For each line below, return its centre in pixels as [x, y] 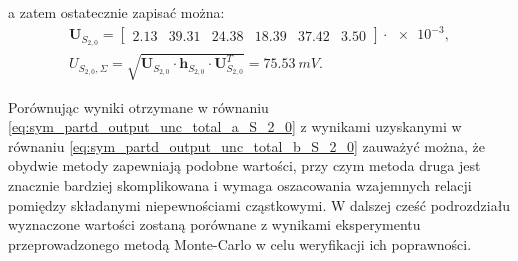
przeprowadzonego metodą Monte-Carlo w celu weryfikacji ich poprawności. [240, 243]
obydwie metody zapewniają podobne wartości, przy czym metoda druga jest [244, 165]
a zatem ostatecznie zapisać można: [116, 12]
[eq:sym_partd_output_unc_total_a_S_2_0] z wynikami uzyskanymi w [235, 126]
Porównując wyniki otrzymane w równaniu [138, 106]
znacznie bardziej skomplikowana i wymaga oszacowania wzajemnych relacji [240, 184]
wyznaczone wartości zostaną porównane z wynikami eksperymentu [214, 224]
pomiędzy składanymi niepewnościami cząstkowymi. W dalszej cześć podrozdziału [259, 204]
